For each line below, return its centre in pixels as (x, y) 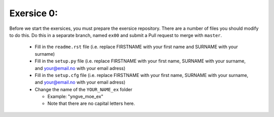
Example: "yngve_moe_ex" (75, 97)
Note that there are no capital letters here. (91, 103)
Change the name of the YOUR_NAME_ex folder (83, 89)
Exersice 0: (34, 13)
